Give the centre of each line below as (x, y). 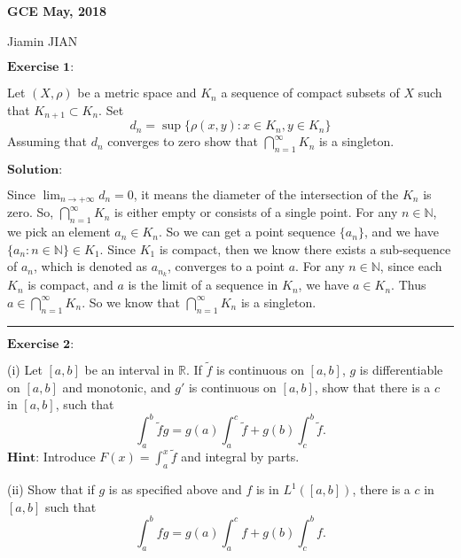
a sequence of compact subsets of (310, 93)
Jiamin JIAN (43, 40)
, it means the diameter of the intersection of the (266, 194)
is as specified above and (175, 489)
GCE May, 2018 (57, 11)
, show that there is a (372, 387)
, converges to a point (226, 266)
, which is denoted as (91, 266)
